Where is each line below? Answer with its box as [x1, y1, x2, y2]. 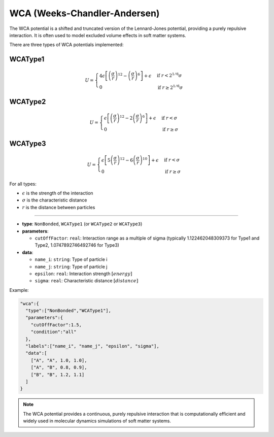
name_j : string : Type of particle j [35, 263, 108, 270]
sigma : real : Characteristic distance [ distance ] [35, 278, 139, 284]
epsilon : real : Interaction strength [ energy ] [35, 271, 132, 277]
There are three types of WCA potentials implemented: [9, 42, 124, 48]
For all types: [9, 181, 37, 187]
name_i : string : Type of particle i [35, 256, 108, 262]
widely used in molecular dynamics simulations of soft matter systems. [23, 418, 171, 424]
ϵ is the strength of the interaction [22, 190, 93, 196]
